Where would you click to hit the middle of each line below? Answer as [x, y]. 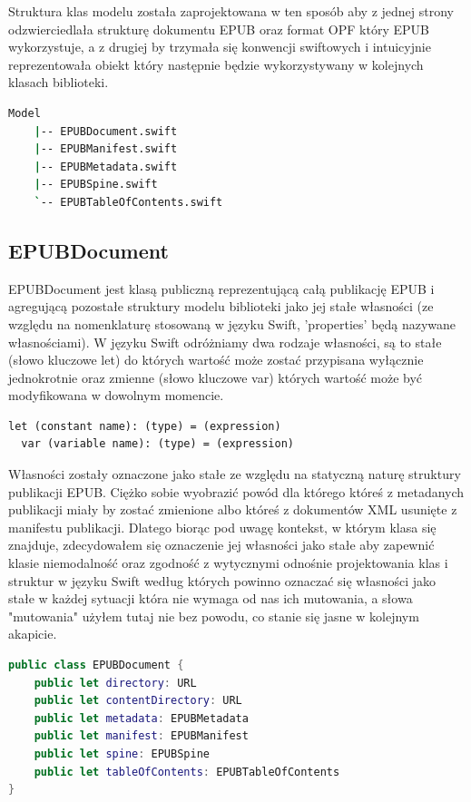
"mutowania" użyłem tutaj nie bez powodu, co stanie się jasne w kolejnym [214, 616]
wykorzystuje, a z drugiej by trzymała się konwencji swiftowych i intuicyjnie [220, 47]
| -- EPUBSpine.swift [96, 185]
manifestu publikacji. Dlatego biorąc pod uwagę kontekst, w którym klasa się [222, 527]
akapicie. [33, 634]
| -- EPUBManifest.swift [106, 149]
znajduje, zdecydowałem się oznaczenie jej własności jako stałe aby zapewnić [221, 545]
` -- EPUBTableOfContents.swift [128, 202]
